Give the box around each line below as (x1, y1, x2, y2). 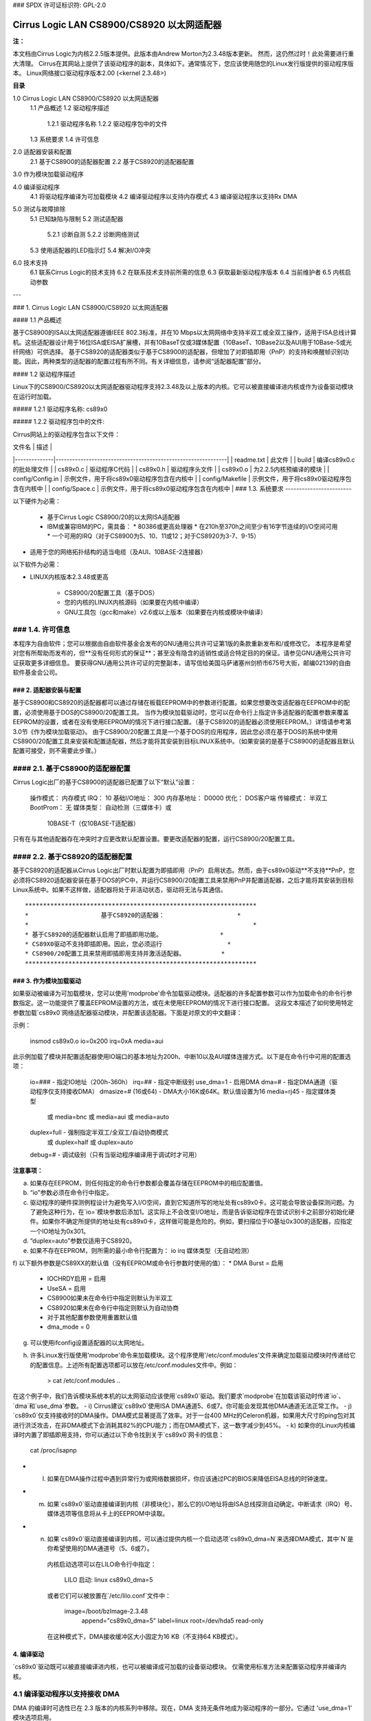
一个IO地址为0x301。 (30, 1227, 90, 1235)
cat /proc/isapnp (30, 1446, 77, 1455)
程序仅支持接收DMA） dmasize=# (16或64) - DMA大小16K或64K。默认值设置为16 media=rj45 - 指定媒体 (35, 1088, 330, 1096)
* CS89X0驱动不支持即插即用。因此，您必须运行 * (25, 940, 232, 948)
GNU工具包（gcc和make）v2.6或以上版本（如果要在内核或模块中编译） (64, 608, 267, 616)
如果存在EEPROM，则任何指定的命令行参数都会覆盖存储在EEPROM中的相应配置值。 (30, 1179, 267, 1187)
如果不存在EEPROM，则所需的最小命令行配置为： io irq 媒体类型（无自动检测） (30, 1246, 254, 1254)
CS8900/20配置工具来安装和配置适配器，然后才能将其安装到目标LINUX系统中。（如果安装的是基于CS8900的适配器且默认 (12, 737, 355, 745)
